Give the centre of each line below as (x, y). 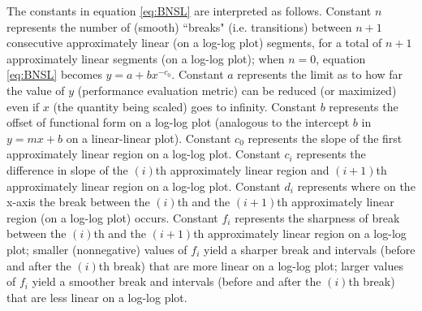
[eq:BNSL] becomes (54, 74)
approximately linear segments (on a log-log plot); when (146, 58)
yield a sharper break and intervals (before (310, 249)
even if (23, 106)
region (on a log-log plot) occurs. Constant (112, 217)
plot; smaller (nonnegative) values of (97, 249)
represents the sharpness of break (317, 217)
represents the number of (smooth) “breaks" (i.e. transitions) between (179, 26)
